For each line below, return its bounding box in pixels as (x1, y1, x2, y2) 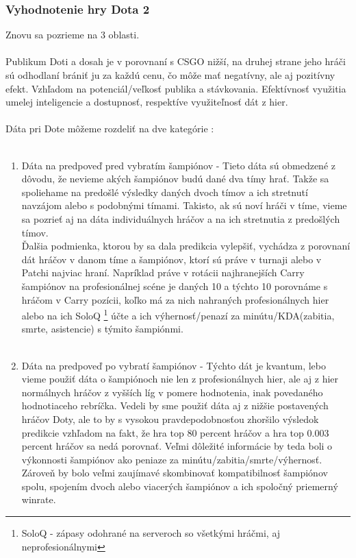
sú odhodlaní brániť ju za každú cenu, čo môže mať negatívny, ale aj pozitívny (5, 68, 335, 82)
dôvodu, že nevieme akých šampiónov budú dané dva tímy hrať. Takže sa (21, 171, 329, 186)
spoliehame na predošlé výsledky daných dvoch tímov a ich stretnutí (21, 184, 308, 199)
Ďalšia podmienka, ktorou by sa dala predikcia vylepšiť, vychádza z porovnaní (21, 239, 351, 253)
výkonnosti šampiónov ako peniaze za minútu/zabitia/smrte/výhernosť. (21, 452, 322, 466)
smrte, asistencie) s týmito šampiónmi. (21, 322, 183, 336)
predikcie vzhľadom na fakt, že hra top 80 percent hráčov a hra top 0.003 (21, 425, 329, 439)
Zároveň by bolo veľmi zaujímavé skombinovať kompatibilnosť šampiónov (21, 465, 328, 480)
